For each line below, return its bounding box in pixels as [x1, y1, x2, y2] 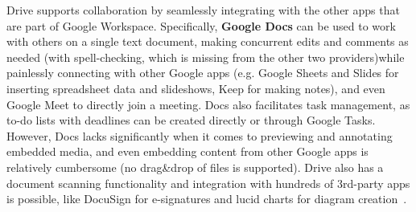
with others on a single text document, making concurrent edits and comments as [6, 33, 409, 50]
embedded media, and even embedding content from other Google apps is [6, 143, 369, 160]
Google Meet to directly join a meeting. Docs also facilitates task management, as [6, 96, 410, 112]
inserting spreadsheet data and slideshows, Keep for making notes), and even [6, 79, 385, 96]
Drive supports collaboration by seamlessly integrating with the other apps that [6, 2, 400, 18]
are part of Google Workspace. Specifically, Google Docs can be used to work [6, 17, 396, 34]
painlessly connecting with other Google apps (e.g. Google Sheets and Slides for [6, 64, 399, 81]
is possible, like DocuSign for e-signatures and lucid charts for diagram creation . [6, 190, 407, 207]
